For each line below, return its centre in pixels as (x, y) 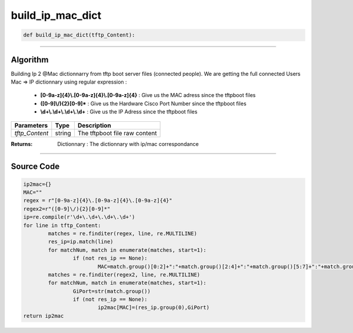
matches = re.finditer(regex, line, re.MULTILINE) (122, 233)
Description (94, 125)
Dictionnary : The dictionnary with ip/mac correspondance (128, 144)
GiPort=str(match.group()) (112, 291)
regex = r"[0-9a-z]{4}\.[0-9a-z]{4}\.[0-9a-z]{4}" (98, 201)
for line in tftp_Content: (62, 225)
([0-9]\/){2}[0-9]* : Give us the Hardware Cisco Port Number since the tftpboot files (143, 104)
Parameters (31, 125)
